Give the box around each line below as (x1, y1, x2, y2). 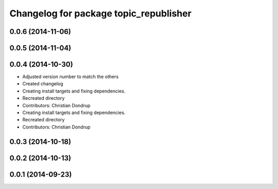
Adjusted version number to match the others (22, 73, 119, 80)
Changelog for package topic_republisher (9, 8, 192, 19)
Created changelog (22, 81, 64, 87)
